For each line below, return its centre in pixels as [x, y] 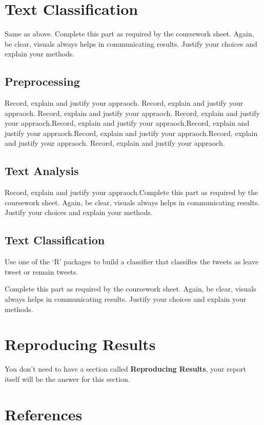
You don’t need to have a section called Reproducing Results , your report [126, 369]
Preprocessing [42, 81]
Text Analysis [42, 171]
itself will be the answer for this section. [67, 379]
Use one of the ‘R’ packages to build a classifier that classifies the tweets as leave [132, 262]
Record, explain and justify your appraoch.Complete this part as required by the [131, 192]
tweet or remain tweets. [42, 271]
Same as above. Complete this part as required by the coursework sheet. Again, [129, 34]
